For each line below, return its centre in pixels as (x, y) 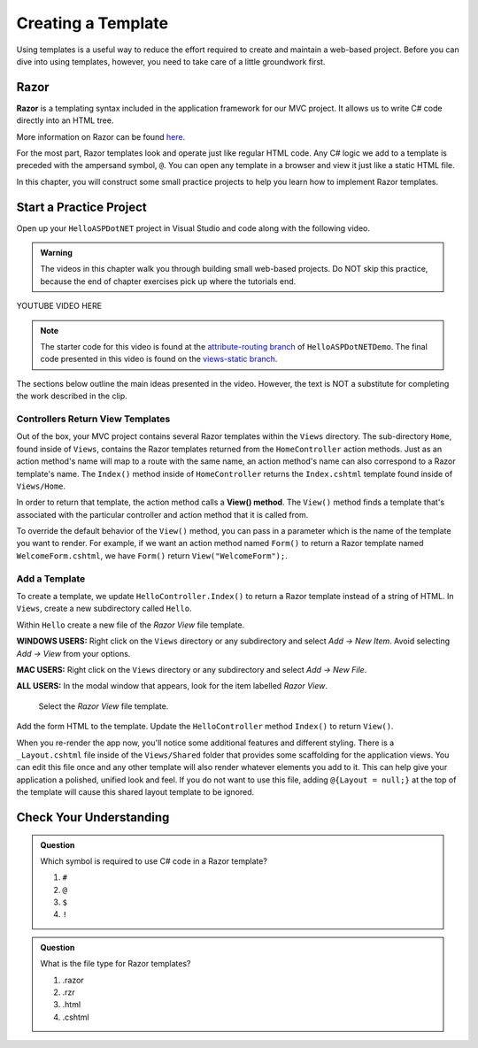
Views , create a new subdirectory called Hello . (104, 609)
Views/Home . (41, 486)
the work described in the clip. (72, 396)
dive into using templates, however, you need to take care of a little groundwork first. (171, 61)
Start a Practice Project (81, 207)
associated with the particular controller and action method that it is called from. (162, 514)
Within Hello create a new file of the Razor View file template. (131, 625)
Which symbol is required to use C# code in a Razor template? (154, 861)
